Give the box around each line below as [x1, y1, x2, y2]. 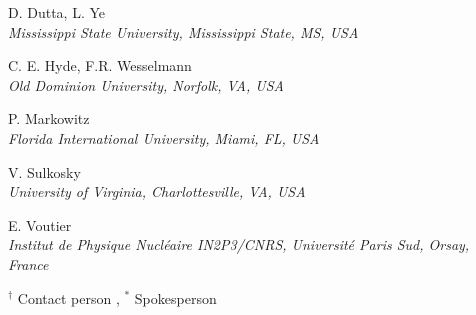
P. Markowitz [8, 108, 90, 129]
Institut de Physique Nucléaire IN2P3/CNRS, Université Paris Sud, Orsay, [8, 234, 470, 255]
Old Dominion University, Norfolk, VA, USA [8, 74, 284, 95]
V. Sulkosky [8, 161, 81, 182]
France [8, 253, 49, 274]
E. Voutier [8, 214, 72, 235]
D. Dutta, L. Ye [8, 2, 106, 22]
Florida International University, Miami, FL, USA [8, 127, 320, 148]
